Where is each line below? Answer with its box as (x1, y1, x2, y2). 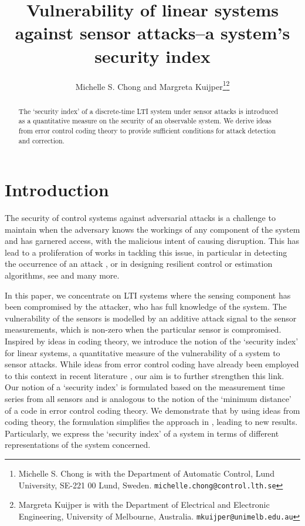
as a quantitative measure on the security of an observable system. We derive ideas (18, 116, 272, 126)
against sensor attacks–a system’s (15, 21, 290, 45)
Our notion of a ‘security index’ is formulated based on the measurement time (5, 381, 285, 393)
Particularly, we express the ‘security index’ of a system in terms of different (5, 427, 279, 439)
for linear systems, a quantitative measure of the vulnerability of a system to (5, 346, 280, 359)
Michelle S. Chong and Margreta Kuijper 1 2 (75, 78, 230, 92)
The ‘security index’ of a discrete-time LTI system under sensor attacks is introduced (18, 106, 279, 116)
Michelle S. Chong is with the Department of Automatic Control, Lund (18, 467, 274, 479)
